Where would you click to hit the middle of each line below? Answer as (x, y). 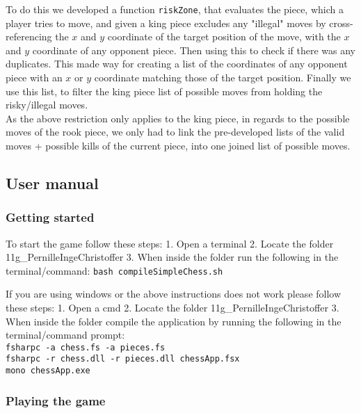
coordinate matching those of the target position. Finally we (223, 78)
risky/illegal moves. (47, 105)
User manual (52, 183)
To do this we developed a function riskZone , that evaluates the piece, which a (175, 9)
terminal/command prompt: (65, 335)
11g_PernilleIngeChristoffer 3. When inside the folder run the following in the (172, 257)
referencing (29, 37)
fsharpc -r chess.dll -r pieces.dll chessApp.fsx (123, 359)
